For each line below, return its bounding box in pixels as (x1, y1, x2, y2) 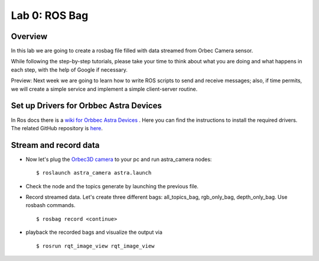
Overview (11, 31, 48, 41)
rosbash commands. (25, 202, 76, 209)
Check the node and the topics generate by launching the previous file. (25, 182, 199, 189)
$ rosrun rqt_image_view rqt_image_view (36, 243, 155, 249)
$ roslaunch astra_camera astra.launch (36, 169, 152, 176)
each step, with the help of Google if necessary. (11, 66, 128, 73)
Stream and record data (11, 140, 100, 150)
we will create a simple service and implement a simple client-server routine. (11, 85, 198, 92)
